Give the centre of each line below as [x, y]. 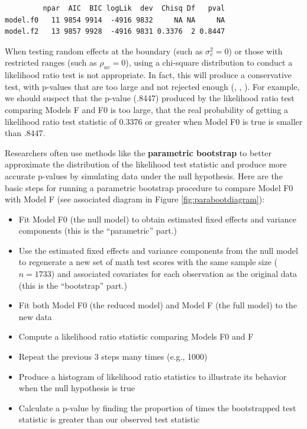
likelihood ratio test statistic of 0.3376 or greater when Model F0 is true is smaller [154, 121]
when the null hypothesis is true [77, 388]
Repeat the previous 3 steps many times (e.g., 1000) [113, 357]
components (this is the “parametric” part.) [98, 230]
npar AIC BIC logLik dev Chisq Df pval [134, 8]
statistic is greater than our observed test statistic [109, 419]
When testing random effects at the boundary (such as [104, 51]
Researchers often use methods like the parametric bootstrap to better [138, 152]
